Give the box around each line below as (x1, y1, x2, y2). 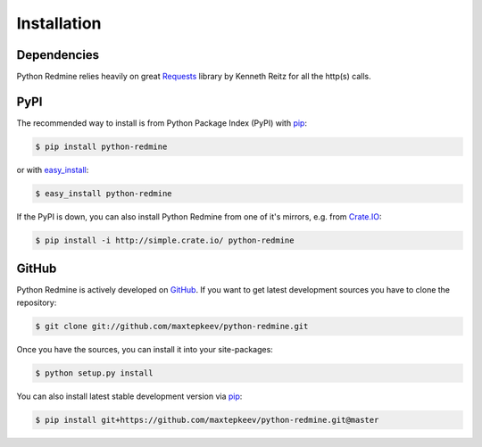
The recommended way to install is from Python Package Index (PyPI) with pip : (16, 117, 308, 128)
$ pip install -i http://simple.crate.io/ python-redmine (35, 235, 295, 245)
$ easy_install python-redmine (35, 188, 173, 198)
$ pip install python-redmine (35, 141, 168, 152)
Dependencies (16, 47, 100, 62)
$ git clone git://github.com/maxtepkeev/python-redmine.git (35, 321, 309, 331)
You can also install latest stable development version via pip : (16, 391, 243, 401)
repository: (16, 297, 57, 308)
